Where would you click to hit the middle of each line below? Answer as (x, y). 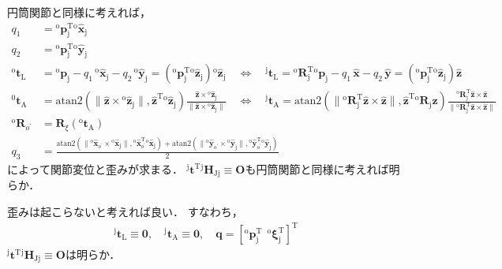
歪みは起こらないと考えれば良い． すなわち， (125, 211)
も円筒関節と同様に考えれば (317, 168)
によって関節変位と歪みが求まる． (95, 168)
